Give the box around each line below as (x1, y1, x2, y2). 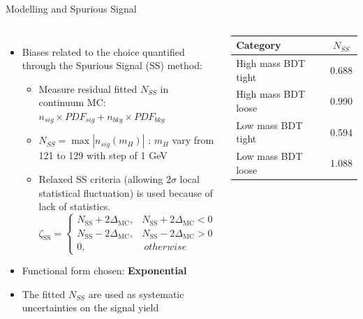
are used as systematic (88, 286, 184, 301)
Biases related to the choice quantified (22, 44, 185, 59)
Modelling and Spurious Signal (6, 1, 137, 15)
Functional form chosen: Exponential (22, 263, 187, 278)
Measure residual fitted (38, 81, 138, 96)
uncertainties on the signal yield (22, 300, 159, 315)
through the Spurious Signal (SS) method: (22, 58, 202, 73)
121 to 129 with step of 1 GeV (38, 148, 168, 163)
